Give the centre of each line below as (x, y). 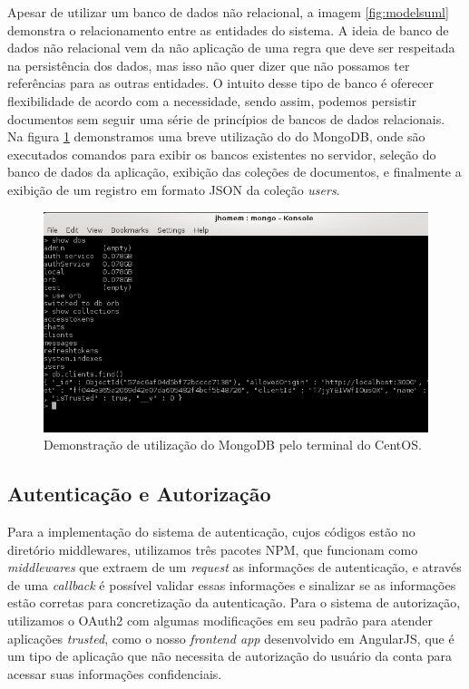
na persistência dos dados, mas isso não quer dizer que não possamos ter (209, 65)
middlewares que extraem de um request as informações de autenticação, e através (234, 567)
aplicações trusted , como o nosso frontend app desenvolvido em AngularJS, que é (231, 638)
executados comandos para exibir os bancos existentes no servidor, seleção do (222, 154)
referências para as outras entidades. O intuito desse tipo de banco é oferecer (221, 83)
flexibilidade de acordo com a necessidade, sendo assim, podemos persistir (212, 100)
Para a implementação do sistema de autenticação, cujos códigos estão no (211, 531)
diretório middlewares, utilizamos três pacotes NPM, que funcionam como (213, 549)
